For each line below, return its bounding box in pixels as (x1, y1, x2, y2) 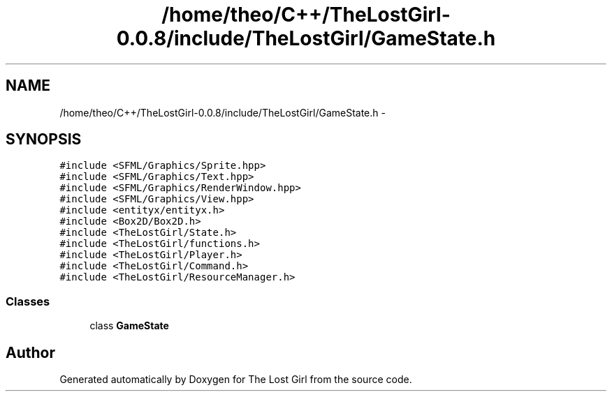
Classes (6, 294, 50, 308)
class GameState (89, 320, 169, 332)
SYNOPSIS (6, 130, 82, 149)
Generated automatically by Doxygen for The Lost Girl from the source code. (59, 373, 412, 386)
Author (6, 343, 55, 361)
